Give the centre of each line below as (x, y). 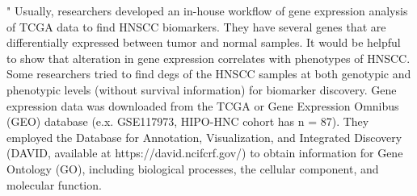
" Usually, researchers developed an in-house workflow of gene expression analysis (207, 10)
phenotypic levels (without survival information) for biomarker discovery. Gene (202, 89)
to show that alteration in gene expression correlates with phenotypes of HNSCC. (208, 58)
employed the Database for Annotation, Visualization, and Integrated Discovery (204, 137)
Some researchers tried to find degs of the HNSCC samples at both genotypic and (209, 74)
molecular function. (54, 184)
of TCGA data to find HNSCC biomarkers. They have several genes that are (196, 26)
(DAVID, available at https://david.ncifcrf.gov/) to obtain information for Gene (205, 153)
